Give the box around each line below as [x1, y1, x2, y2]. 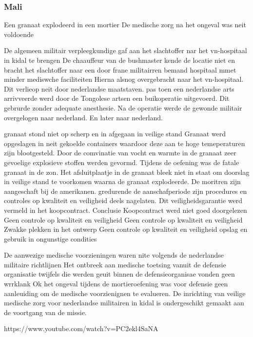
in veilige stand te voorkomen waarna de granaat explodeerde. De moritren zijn [4, 176, 241, 187]
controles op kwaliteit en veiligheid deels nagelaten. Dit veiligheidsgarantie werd [4, 195, 242, 206]
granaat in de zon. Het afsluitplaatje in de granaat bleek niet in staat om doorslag [4, 167, 250, 177]
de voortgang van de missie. [4, 307, 87, 317]
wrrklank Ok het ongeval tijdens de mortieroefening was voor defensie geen [4, 279, 228, 289]
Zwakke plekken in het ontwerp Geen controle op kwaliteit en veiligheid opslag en [4, 224, 248, 234]
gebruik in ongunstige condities [4, 233, 97, 243]
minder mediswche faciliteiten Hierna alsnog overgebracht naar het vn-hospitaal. [4, 74, 244, 84]
